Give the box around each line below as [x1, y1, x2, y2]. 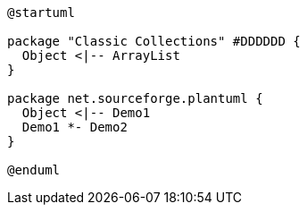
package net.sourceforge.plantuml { [7, 91, 263, 106]
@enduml [7, 163, 61, 177]
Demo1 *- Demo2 [21, 120, 128, 134]
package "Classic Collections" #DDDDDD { [7, 34, 301, 48]
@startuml [7, 5, 75, 20]
